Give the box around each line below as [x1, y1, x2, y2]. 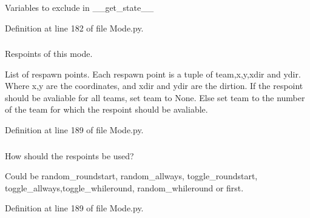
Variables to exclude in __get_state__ [5, 1, 154, 13]
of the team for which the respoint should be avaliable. [5, 103, 208, 116]
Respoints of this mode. [5, 47, 93, 60]
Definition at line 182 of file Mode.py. [5, 21, 144, 34]
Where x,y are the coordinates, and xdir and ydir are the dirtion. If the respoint [5, 79, 303, 92]
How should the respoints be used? [5, 149, 134, 162]
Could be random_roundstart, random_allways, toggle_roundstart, [5, 170, 258, 182]
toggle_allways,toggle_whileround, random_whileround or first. [5, 181, 244, 194]
